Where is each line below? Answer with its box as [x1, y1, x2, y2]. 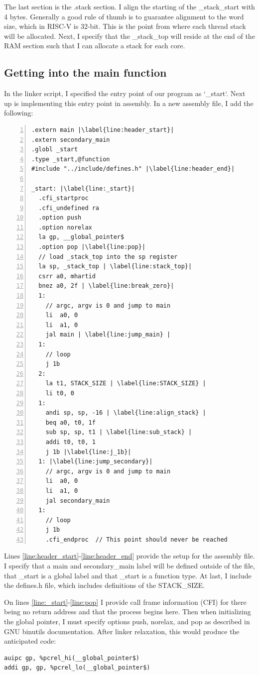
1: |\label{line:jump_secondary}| [38, 458, 153, 465]
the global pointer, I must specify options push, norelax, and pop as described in [4, 616, 250, 627]
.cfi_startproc [38, 195, 89, 202]
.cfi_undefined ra [38, 204, 100, 212]
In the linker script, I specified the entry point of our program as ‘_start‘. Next [4, 88, 246, 99]
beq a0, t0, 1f [45, 419, 96, 426]
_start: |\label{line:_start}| [31, 185, 135, 192]
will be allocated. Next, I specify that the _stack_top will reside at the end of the [4, 30, 255, 41]
